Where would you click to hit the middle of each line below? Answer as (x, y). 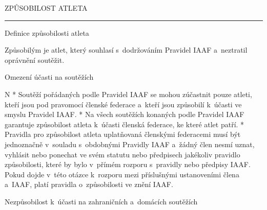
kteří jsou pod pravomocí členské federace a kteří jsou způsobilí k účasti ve (123, 104)
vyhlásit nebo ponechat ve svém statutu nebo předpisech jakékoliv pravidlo (122, 154)
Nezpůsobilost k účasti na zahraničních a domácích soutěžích (101, 201)
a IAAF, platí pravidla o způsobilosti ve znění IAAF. (89, 184)
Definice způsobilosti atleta (47, 32)
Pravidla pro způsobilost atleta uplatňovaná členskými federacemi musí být (123, 134)
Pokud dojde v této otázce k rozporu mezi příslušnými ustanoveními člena (122, 174)
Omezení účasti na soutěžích (49, 77)
